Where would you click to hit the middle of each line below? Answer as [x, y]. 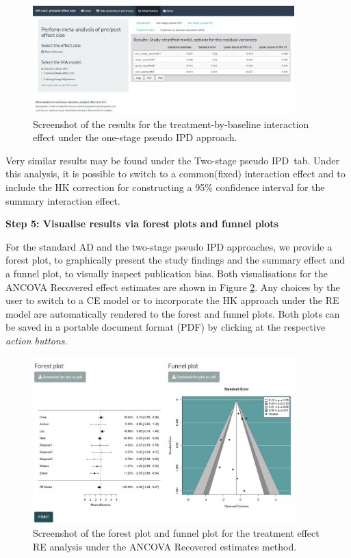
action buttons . [37, 341]
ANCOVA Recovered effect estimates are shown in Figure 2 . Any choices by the [173, 287]
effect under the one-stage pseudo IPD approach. [135, 137]
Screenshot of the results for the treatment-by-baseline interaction [171, 124]
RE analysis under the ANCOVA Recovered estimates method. [165, 546]
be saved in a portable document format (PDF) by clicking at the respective [166, 327]
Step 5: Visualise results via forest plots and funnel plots [142, 224]
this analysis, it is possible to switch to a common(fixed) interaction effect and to [175, 174]
